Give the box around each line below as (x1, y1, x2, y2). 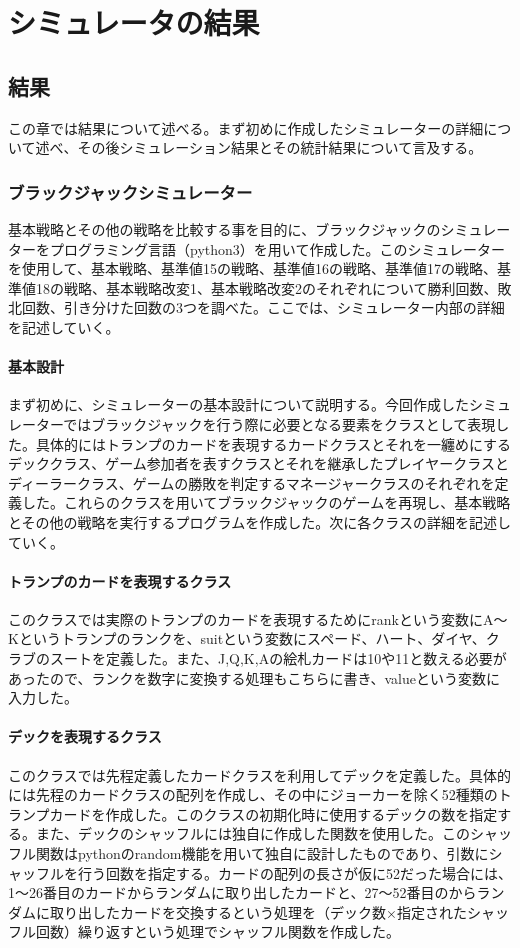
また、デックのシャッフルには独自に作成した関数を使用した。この (35, 823, 470, 844)
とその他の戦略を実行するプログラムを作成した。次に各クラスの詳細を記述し (8, 511, 511, 532)
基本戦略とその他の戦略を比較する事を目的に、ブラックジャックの (8, 218, 441, 239)
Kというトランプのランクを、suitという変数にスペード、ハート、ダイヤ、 (8, 628, 486, 649)
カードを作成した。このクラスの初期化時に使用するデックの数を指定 (49, 803, 498, 824)
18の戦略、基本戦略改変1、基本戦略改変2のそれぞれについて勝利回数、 (35, 277, 498, 298)
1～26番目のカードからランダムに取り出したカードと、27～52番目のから (8, 882, 477, 903)
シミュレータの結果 (8, 2, 260, 43)
